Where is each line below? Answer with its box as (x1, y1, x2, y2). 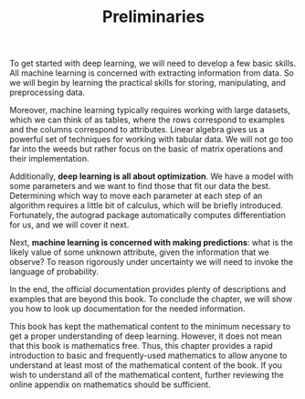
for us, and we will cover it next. (9, 219, 130, 230)
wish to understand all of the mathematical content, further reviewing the (9, 370, 285, 381)
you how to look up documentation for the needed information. (9, 303, 246, 314)
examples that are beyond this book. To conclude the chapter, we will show (9, 294, 293, 305)
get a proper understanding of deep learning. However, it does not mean (9, 331, 282, 341)
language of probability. (9, 267, 99, 278)
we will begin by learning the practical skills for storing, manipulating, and (9, 78, 286, 89)
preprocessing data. (9, 87, 85, 98)
